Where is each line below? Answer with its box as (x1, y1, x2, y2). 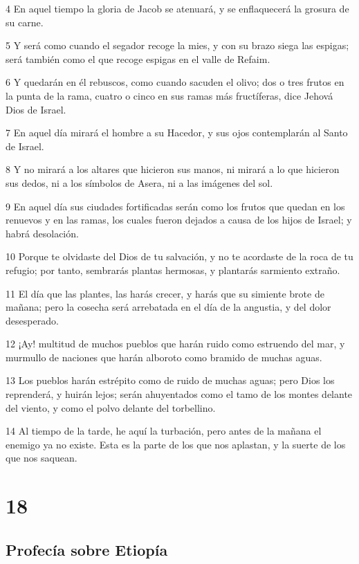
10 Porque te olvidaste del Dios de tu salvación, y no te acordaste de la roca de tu (6, 249, 353, 264)
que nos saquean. (6, 451, 77, 465)
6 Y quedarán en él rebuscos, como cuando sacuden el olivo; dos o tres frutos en (6, 75, 344, 89)
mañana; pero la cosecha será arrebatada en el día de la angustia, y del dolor (6, 300, 331, 314)
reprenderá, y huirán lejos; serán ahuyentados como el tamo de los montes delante (6, 387, 353, 401)
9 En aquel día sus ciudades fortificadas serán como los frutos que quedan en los (6, 199, 345, 213)
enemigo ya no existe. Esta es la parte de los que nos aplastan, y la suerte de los (6, 437, 346, 451)
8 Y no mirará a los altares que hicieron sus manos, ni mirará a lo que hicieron (6, 162, 340, 176)
